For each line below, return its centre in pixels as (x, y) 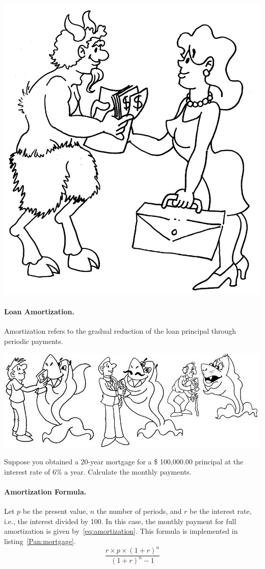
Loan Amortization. (39, 312)
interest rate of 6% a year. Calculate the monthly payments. (98, 471)
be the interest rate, (221, 511)
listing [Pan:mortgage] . (40, 541)
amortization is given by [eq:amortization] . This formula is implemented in (121, 531)
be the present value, (55, 511)
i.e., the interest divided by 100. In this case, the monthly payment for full (120, 521)
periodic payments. (34, 341)
